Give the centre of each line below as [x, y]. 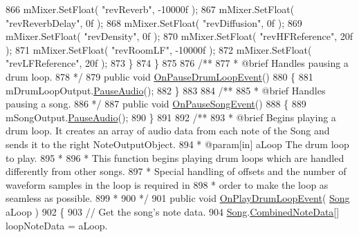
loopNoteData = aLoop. [57, 225]
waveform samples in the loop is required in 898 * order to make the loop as [167, 184]
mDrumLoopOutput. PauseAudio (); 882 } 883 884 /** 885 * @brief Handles [166, 90]
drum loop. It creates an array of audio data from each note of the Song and [168, 131]
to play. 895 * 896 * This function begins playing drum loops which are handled [175, 157]
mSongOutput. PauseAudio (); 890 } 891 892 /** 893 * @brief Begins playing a [171, 117]
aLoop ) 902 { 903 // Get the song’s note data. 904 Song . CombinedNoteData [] [173, 211]
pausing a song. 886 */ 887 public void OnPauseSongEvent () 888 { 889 [156, 104]
